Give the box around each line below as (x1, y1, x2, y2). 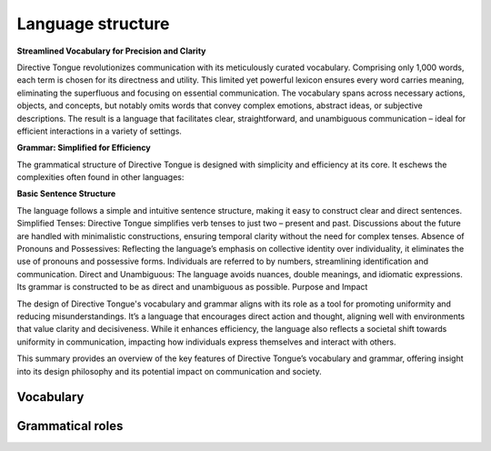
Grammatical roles (16, 418, 124, 434)
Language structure (16, 14, 170, 34)
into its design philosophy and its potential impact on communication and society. (16, 366, 322, 376)
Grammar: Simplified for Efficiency (16, 142, 151, 154)
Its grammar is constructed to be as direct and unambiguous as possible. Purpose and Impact (16, 282, 368, 293)
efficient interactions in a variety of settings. (16, 125, 182, 136)
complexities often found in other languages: (16, 172, 185, 183)
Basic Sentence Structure (16, 188, 116, 199)
